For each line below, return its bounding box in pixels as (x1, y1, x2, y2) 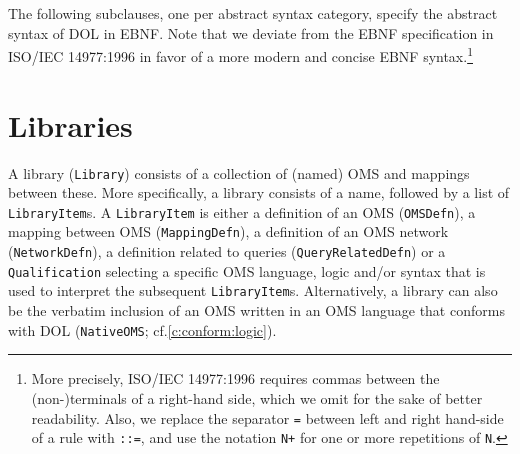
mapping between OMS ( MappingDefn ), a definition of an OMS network (8, 221, 449, 242)
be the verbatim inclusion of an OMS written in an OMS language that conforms (8, 300, 505, 321)
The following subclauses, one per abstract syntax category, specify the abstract (8, 3, 498, 23)
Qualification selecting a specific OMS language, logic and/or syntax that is (8, 260, 486, 281)
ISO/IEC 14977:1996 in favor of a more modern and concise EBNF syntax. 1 (8, 43, 473, 66)
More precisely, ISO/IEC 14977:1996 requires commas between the (31, 368, 440, 389)
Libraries (8, 104, 133, 145)
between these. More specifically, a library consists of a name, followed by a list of (8, 182, 510, 203)
